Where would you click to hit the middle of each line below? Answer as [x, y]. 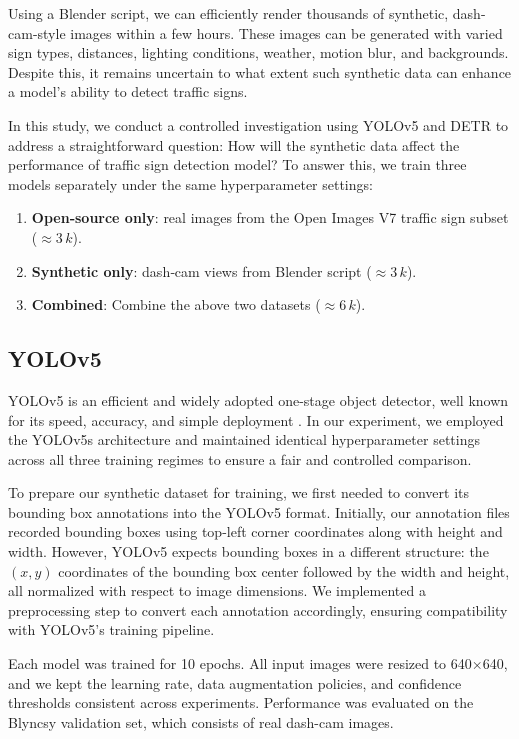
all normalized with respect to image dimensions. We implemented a [217, 590]
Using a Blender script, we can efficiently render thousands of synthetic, [228, 13]
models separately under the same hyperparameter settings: [190, 183]
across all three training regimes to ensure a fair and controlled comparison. [240, 458]
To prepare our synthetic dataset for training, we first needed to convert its [239, 492]
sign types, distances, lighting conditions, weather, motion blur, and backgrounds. [258, 52]
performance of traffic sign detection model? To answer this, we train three [237, 164]
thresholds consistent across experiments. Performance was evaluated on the [241, 702]
